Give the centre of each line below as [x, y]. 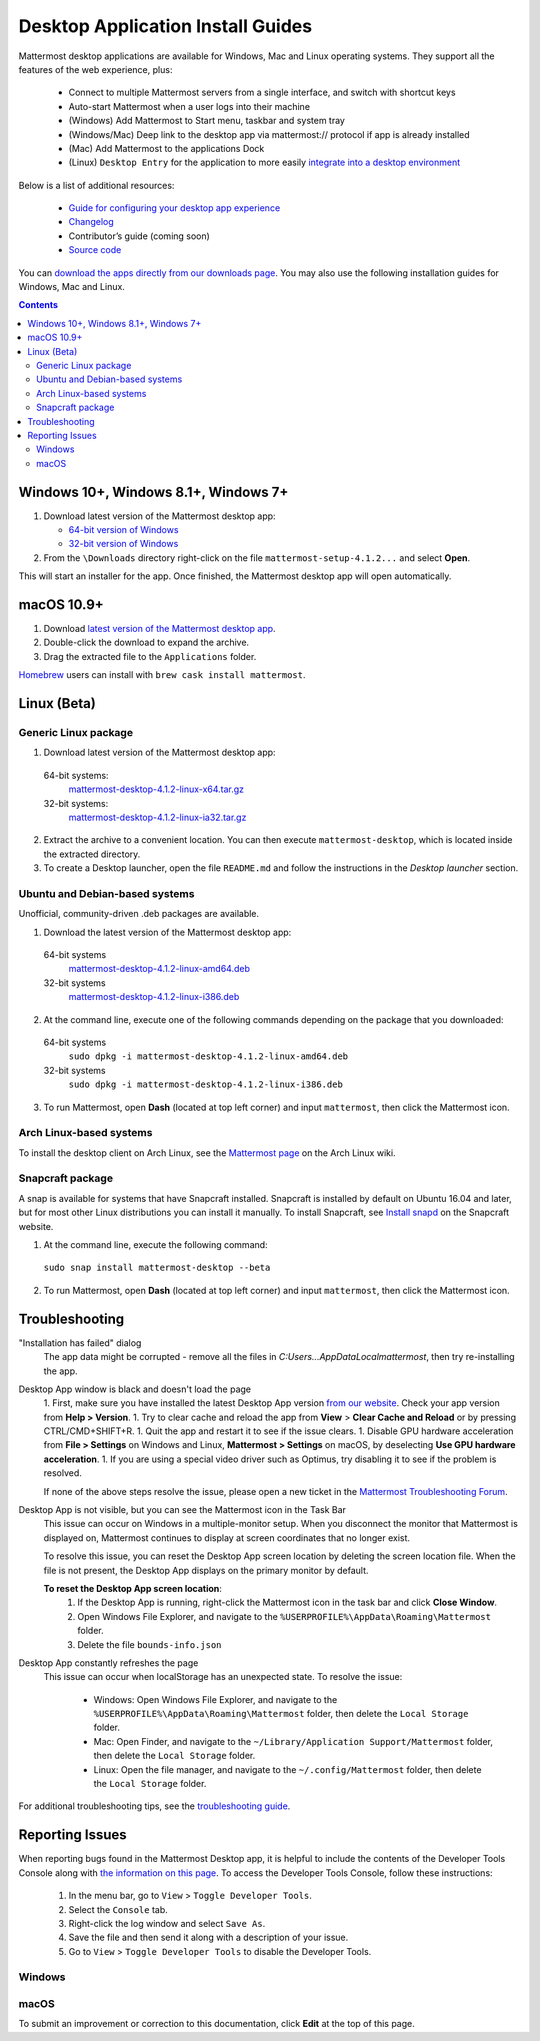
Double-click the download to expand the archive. [146, 642]
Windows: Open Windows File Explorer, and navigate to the [215, 1699]
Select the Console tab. [118, 1909]
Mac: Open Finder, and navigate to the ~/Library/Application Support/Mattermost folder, [293, 1741]
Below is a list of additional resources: [96, 185]
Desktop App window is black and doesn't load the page [135, 1389]
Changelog [91, 222]
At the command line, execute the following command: [156, 1245]
